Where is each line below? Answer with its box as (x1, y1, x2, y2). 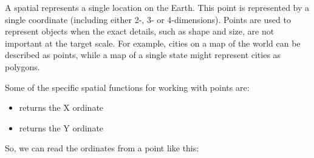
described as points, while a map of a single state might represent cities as (5, 48, 281, 61)
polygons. (5, 60, 40, 73)
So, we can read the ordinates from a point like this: (5, 142, 199, 154)
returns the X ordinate (19, 101, 104, 114)
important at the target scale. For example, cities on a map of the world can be (5, 36, 301, 49)
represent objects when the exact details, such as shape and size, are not (5, 25, 275, 38)
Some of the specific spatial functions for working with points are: (5, 81, 250, 93)
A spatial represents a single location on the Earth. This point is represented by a (5, 1, 310, 13)
